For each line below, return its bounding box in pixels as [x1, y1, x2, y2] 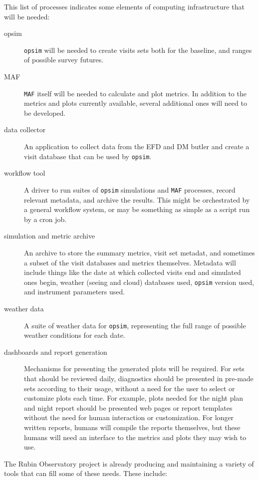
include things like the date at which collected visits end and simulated [24, 267, 241, 277]
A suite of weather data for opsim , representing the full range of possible [24, 320, 246, 330]
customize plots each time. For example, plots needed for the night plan [24, 393, 244, 403]
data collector [4, 124, 46, 135]
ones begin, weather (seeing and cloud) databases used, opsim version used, [24, 276, 255, 287]
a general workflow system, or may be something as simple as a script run [24, 204, 250, 215]
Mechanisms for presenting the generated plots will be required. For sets [24, 363, 245, 374]
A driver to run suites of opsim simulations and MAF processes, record [24, 184, 236, 195]
